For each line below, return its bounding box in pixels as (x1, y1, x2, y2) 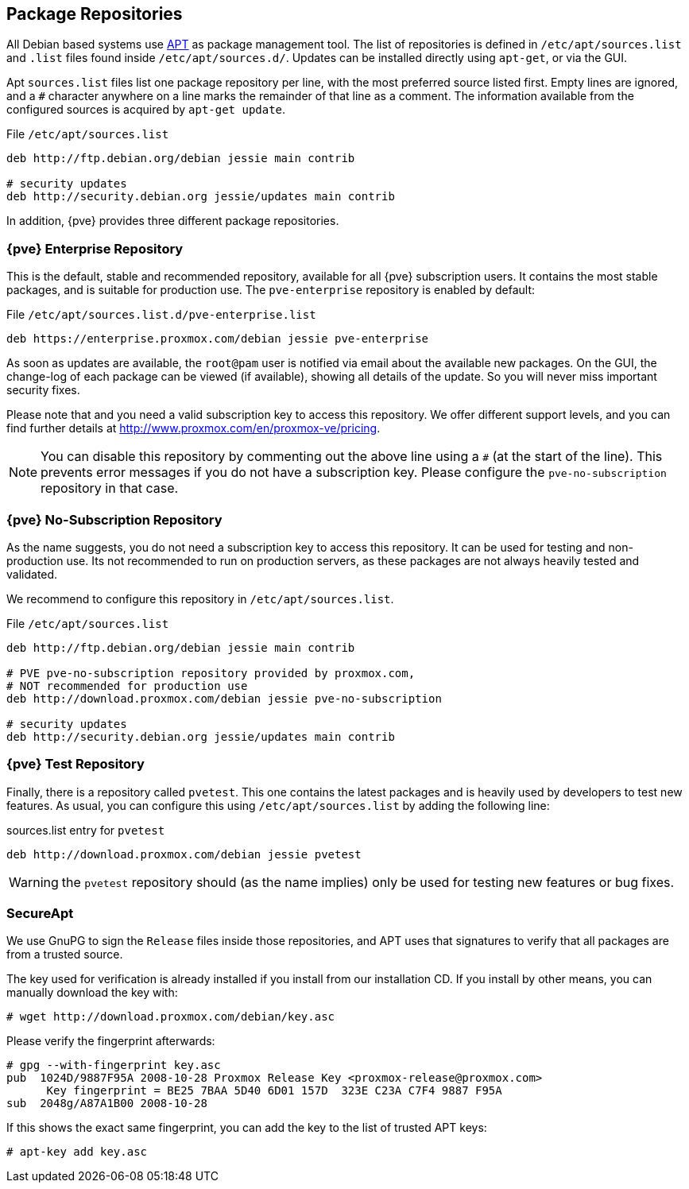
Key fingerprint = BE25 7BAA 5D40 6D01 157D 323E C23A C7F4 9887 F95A (46, 1084, 502, 1098)
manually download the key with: (6, 986, 178, 1000)
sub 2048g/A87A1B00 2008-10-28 (6, 1097, 207, 1110)
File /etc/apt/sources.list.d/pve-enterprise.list (6, 308, 316, 322)
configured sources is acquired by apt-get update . (6, 103, 286, 117)
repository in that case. (41, 480, 179, 497)
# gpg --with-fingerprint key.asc (6, 1059, 221, 1072)
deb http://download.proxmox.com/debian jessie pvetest (6, 847, 362, 861)
